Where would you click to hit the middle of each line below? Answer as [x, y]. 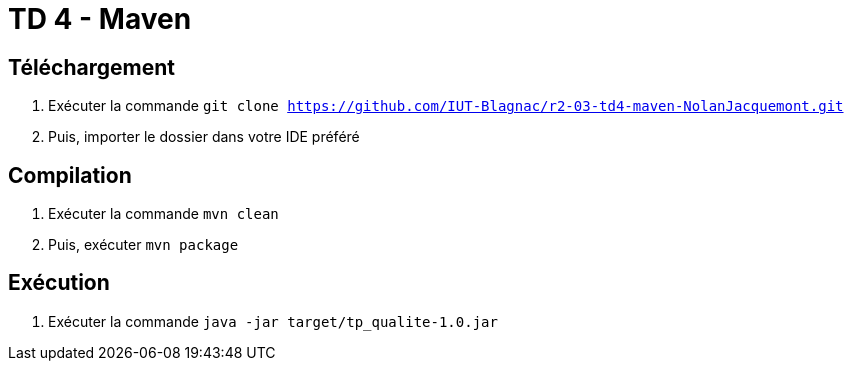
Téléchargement [91, 67]
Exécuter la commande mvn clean [163, 214]
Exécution [59, 283]
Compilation [70, 175]
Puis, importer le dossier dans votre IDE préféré [204, 137]
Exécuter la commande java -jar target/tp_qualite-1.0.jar [273, 321]
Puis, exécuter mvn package [143, 245]
